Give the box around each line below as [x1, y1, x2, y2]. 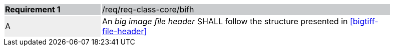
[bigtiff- [349, 16, 378, 26]
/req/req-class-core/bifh [102, 4, 194, 14]
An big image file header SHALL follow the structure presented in [102, 16, 348, 26]
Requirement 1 [5, 4, 61, 14]
